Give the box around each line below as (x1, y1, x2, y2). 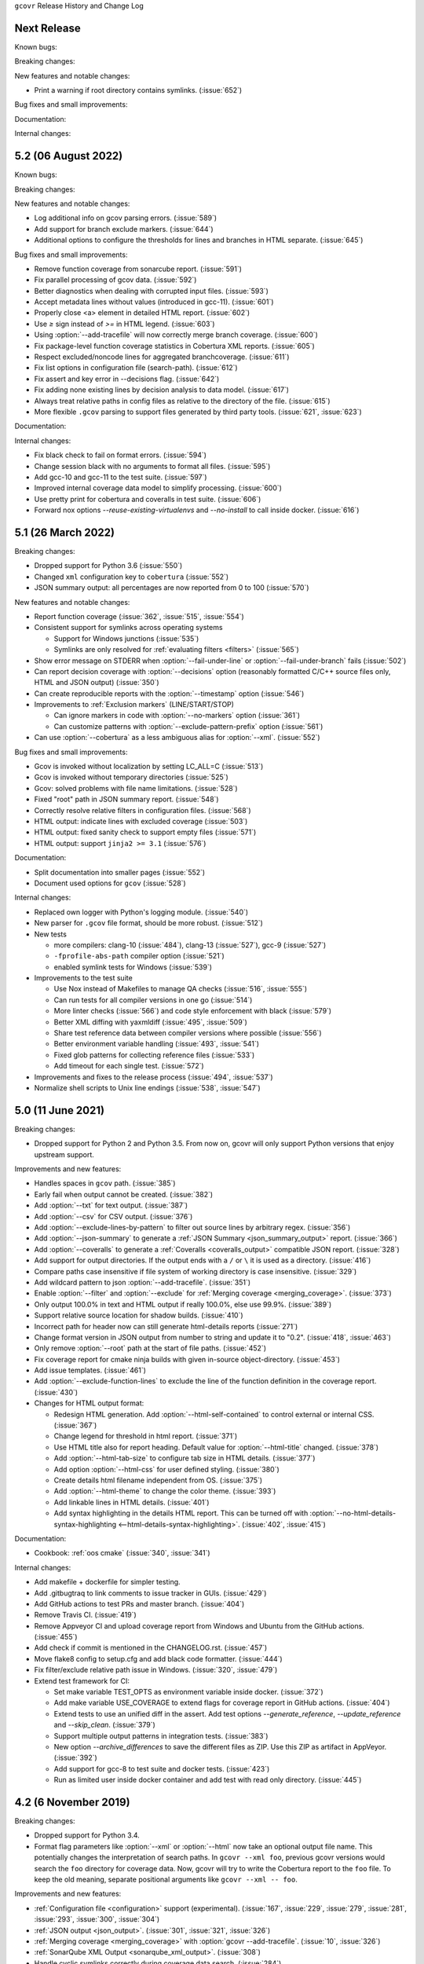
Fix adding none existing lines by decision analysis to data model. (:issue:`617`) (34, 385, 290, 394)
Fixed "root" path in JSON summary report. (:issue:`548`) (34, 794, 219, 804)
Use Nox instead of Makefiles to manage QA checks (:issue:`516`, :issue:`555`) (53, 984, 308, 994)
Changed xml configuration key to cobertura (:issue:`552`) (34, 572, 229, 581)
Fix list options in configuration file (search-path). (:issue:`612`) (34, 363, 239, 372)
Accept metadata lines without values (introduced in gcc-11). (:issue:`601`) (34, 297, 274, 306)
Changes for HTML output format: (34, 1398, 144, 1408)
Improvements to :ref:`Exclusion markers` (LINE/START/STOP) (34, 700, 235, 709)
